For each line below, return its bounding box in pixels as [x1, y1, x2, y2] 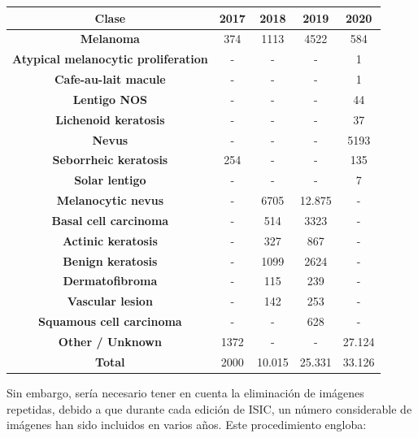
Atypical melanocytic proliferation [12, 50, 208, 67]
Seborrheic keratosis [52, 151, 168, 168]
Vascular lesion [67, 293, 153, 310]
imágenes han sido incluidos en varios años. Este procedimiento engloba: [7, 416, 367, 433]
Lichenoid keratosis [55, 111, 165, 128]
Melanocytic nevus [56, 192, 164, 209]
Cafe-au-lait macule [54, 71, 166, 88]
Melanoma [80, 30, 140, 47]
